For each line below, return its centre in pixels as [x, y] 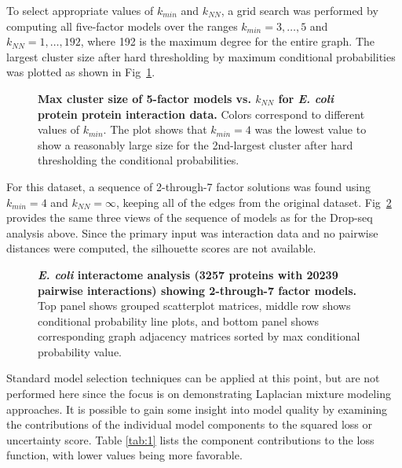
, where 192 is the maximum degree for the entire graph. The [228, 41]
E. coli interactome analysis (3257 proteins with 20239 [188, 274]
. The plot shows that [155, 129]
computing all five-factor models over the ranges [122, 26]
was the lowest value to [311, 129]
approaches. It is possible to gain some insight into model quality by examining [197, 409]
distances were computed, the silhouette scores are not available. [161, 248]
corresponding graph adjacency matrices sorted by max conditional [199, 336]
